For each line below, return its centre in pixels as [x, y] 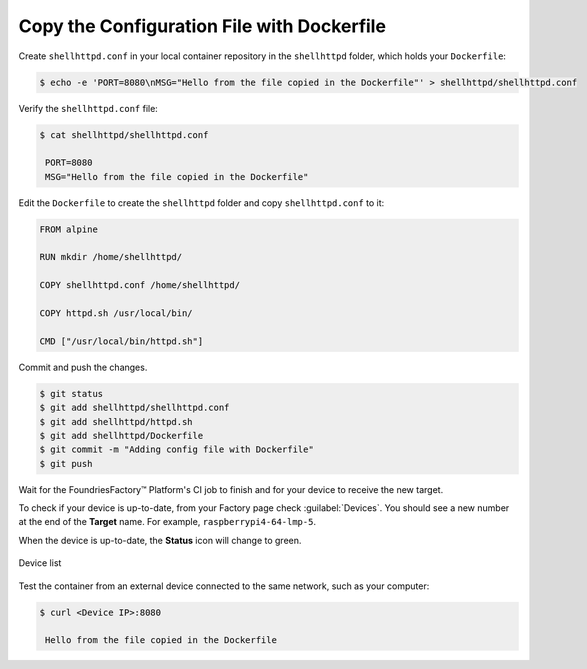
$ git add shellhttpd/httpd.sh [116, 421]
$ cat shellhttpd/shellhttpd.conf [124, 134]
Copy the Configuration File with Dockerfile [202, 26]
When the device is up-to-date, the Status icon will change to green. [160, 540]
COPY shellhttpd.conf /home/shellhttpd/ [139, 285]
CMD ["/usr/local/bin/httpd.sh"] [121, 341]
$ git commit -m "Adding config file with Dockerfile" [176, 449]
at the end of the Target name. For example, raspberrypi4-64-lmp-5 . [167, 522]
